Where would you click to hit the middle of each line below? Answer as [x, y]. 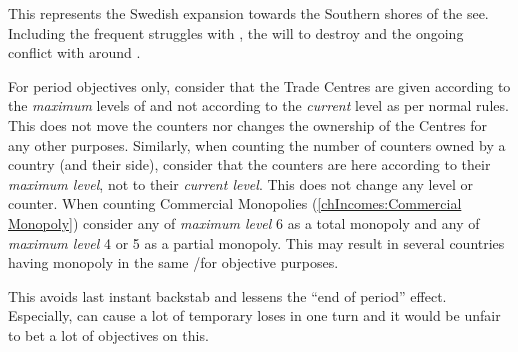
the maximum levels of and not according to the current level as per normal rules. [258, 105]
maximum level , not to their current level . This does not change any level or [240, 183]
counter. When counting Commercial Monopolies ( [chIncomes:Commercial [235, 203]
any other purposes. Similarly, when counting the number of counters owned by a [257, 144]
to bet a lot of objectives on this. [108, 334]
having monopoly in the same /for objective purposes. [173, 262]
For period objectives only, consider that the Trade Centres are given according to [259, 85]
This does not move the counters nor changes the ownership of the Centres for [247, 124]
